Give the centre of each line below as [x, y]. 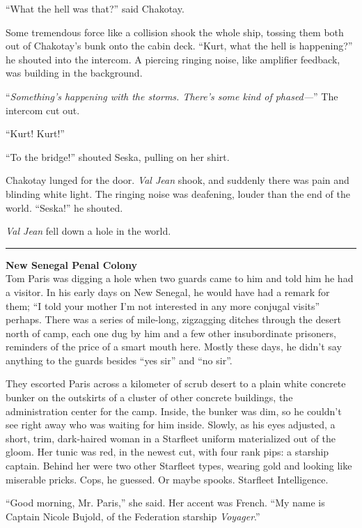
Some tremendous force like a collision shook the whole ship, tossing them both [175, 32]
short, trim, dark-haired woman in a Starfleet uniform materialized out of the [171, 438]
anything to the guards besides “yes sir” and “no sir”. [119, 360]
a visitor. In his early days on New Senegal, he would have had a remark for [168, 292]
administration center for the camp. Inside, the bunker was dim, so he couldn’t [174, 411]
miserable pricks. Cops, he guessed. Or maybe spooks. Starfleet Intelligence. [167, 479]
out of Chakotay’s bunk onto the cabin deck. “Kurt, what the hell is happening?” [179, 46]
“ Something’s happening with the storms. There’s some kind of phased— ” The [172, 96]
